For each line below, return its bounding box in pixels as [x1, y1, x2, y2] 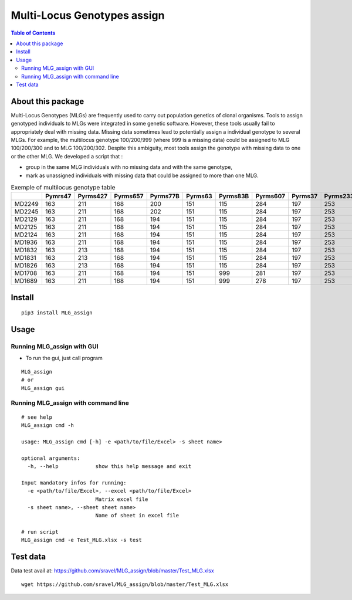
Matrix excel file [95, 496, 148, 503]
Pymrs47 [45, 192, 72, 201]
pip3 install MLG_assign [21, 310, 93, 316]
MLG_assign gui [21, 385, 65, 391]
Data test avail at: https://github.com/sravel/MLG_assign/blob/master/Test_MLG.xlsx [11, 567, 214, 574]
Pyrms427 [77, 192, 108, 201]
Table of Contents [11, 29, 56, 36]
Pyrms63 [185, 192, 212, 201]
